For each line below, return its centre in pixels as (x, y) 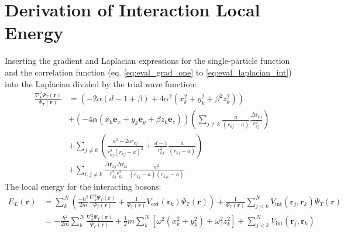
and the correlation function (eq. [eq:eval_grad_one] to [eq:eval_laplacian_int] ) (148, 72)
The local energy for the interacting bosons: (83, 186)
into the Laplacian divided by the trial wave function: (101, 83)
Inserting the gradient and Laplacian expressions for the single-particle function (147, 61)
